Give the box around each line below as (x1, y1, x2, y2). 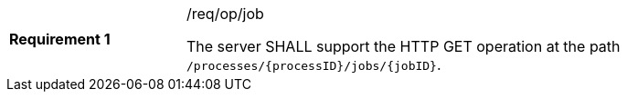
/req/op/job (186, 5, 264, 23)
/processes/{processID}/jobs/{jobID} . (186, 55, 441, 74)
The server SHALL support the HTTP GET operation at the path (186, 37, 621, 55)
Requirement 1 (9, 30, 111, 48)
